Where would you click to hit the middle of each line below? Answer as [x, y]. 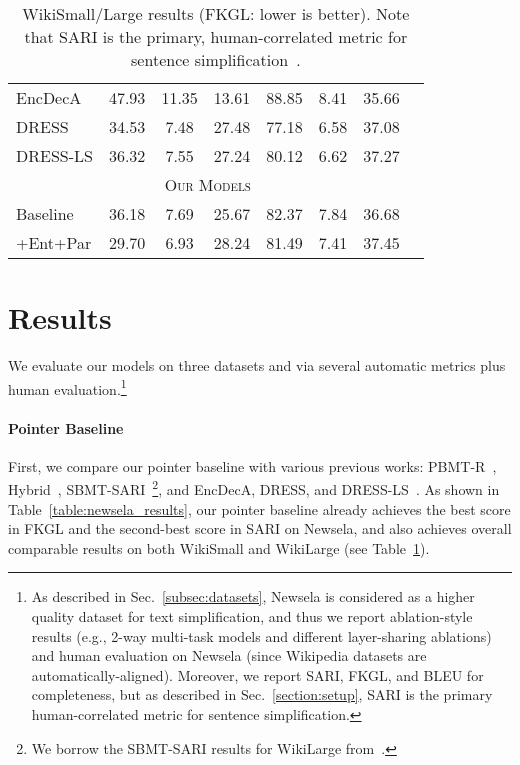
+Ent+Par [54, 242]
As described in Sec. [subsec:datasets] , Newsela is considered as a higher [253, 596]
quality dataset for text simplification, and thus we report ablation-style [252, 615]
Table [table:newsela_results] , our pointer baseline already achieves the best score [259, 508]
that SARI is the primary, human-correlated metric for [216, 36]
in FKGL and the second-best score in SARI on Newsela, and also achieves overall [260, 528]
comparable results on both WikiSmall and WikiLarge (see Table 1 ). [219, 547]
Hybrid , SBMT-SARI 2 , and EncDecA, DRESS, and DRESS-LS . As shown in [254, 488]
